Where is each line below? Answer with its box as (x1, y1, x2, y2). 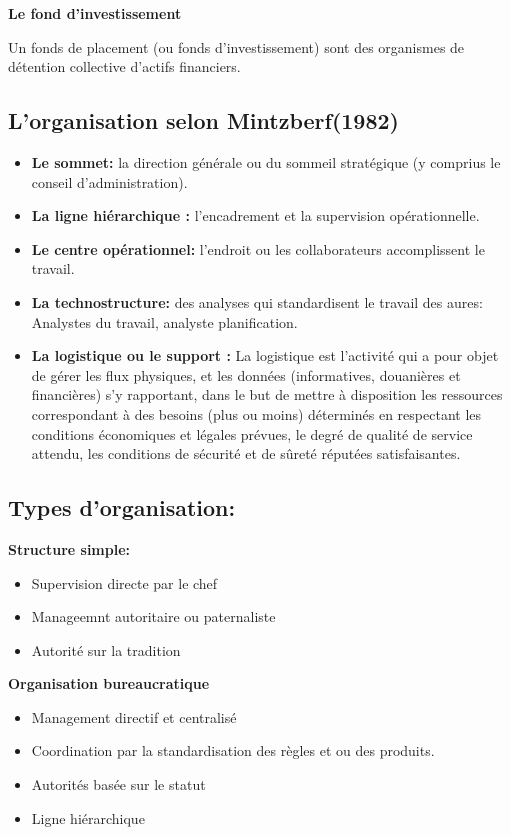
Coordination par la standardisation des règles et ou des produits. (31, 740, 435, 761)
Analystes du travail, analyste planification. (31, 311, 298, 332)
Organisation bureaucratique (8, 673, 210, 694)
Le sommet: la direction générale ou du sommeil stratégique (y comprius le (31, 151, 501, 172)
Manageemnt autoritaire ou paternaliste (31, 606, 276, 627)
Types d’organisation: (8, 492, 236, 523)
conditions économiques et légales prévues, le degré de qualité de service (31, 423, 473, 444)
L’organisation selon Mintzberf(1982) (8, 105, 399, 136)
